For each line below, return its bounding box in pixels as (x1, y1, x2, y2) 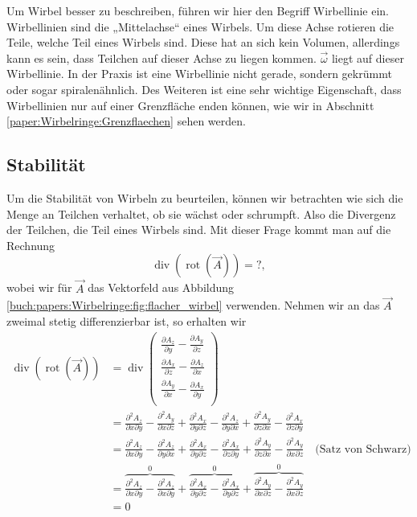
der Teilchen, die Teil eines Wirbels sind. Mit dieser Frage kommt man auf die (6, 221, 391, 238)
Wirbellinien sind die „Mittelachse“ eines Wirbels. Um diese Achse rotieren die (6, 18, 395, 35)
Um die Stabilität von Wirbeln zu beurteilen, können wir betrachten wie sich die (6, 189, 403, 206)
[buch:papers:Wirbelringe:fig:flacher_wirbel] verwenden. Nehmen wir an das (6, 297, 380, 314)
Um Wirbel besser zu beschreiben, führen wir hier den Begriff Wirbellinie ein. (6, 2, 389, 18)
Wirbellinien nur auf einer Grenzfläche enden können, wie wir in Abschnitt (6, 96, 374, 113)
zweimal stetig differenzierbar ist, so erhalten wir (6, 312, 247, 329)
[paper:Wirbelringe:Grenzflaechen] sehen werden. (6, 113, 246, 129)
